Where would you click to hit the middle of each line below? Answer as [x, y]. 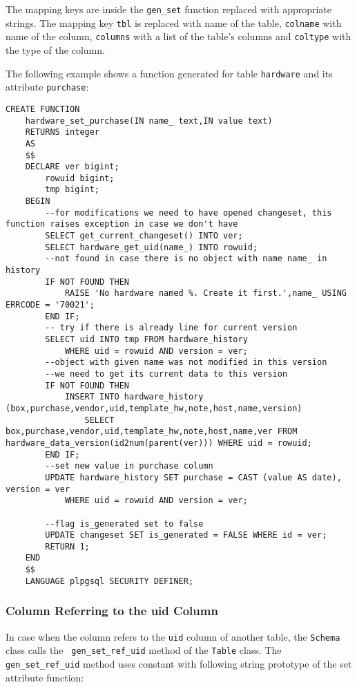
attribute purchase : [47, 87]
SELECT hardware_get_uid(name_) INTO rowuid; [152, 247]
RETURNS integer [62, 132]
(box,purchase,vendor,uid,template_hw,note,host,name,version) [154, 408]
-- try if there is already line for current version [171, 328]
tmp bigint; [73, 190]
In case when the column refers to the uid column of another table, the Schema [173, 636]
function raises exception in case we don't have [122, 224]
